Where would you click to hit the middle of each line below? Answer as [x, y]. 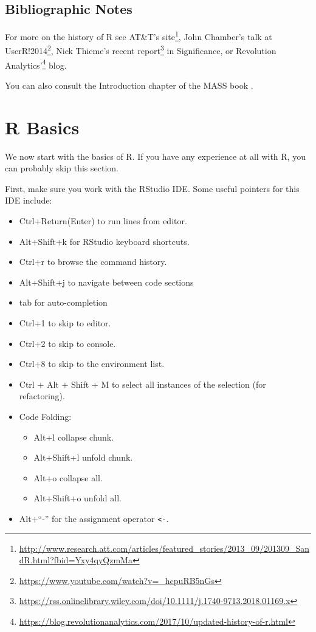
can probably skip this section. [62, 168]
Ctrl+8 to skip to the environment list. [92, 364]
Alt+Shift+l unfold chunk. [83, 457]
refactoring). [42, 396]
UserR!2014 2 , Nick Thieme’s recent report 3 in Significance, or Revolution [141, 50]
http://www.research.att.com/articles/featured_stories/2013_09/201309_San [164, 548]
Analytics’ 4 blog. [36, 64]
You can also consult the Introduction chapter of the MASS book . [129, 85]
